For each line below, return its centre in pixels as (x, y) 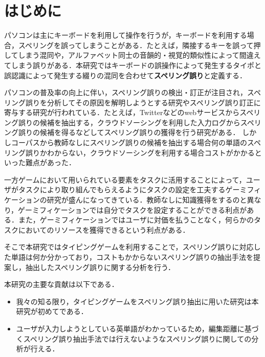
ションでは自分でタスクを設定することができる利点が (157, 209)
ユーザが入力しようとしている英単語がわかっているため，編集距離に (130, 328)
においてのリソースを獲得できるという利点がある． (104, 229)
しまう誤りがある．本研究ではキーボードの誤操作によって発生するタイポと (136, 65)
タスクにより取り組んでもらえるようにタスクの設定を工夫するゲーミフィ (140, 189)
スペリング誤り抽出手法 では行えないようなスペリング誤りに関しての (137, 338)
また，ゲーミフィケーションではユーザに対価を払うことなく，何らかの (136, 220)
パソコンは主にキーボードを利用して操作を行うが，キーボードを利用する (126, 35)
